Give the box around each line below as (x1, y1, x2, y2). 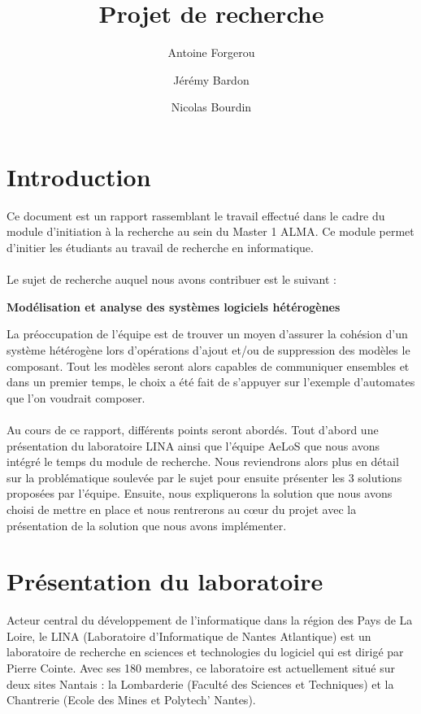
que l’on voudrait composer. (7, 389, 145, 406)
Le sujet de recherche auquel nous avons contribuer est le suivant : (7, 271, 336, 288)
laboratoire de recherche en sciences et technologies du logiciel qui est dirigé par (7, 643, 404, 660)
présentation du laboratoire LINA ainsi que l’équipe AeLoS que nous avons (7, 437, 380, 454)
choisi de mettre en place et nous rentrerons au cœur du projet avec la (7, 500, 357, 517)
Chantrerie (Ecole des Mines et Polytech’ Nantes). (7, 691, 256, 708)
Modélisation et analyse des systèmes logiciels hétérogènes (7, 298, 341, 315)
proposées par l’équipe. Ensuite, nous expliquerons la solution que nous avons (7, 485, 393, 502)
